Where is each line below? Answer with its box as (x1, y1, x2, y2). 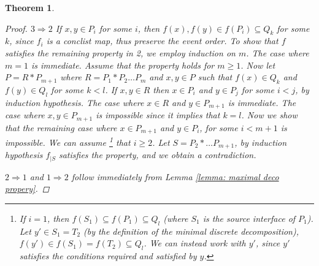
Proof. (5, 21, 28, 34)
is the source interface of (202, 211, 296, 224)
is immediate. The (228, 96, 296, 108)
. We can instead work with (144, 237, 246, 249)
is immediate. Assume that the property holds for (31, 58, 215, 71)
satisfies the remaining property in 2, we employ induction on (5, 46, 236, 59)
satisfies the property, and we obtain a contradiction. (58, 148, 256, 161)
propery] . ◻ (5, 182, 50, 195)
